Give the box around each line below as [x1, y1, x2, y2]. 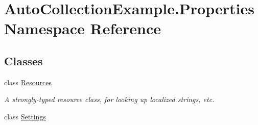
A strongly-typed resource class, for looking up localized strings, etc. [4, 94, 215, 105]
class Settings [4, 111, 46, 121]
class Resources [4, 77, 52, 87]
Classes [4, 53, 43, 68]
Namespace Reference [4, 18, 161, 39]
